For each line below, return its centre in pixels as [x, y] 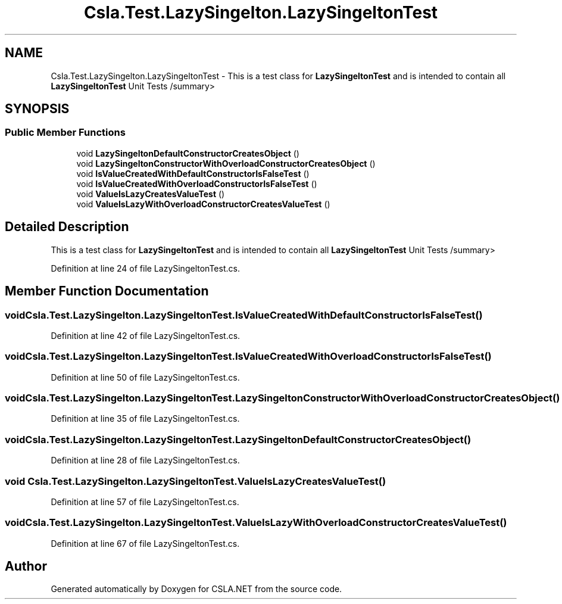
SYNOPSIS [37, 109]
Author [26, 566]
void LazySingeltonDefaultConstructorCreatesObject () [188, 153]
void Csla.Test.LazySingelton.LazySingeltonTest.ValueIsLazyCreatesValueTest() [196, 481]
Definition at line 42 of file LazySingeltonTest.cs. [146, 335]
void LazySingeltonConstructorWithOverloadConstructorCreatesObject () [226, 163]
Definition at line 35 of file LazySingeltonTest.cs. [145, 419]
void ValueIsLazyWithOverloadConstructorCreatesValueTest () [203, 204]
